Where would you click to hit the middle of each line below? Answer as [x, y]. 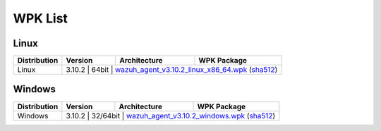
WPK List [41, 18]
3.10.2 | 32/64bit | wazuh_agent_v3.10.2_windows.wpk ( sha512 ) [171, 116]
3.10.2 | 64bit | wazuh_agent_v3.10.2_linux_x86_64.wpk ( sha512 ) [172, 70]
